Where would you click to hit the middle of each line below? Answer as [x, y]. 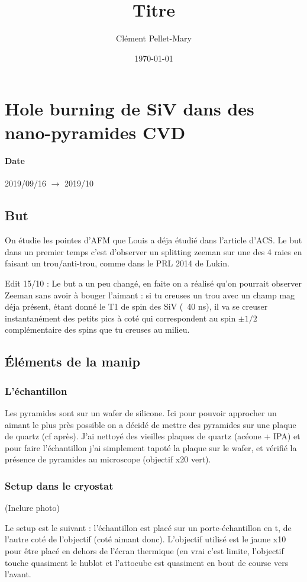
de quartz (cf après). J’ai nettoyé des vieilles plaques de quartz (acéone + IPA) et [153, 436]
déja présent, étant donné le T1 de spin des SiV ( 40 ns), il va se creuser [136, 306]
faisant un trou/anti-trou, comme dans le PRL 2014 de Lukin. [117, 263]
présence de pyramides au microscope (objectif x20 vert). [108, 459]
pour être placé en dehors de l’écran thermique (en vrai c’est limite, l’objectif [144, 551]
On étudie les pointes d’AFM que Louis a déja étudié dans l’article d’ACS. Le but [153, 240]
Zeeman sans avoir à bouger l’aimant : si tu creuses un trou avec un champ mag [150, 295]
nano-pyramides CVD [95, 132]
